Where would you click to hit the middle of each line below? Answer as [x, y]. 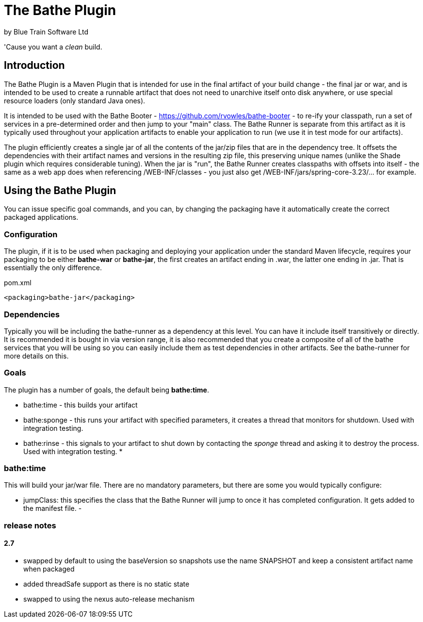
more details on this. [36, 356]
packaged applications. [41, 217]
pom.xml [18, 283]
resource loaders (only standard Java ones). [75, 100]
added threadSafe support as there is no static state [106, 584]
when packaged [49, 569]
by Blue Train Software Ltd [46, 32]
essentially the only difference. [53, 268]
